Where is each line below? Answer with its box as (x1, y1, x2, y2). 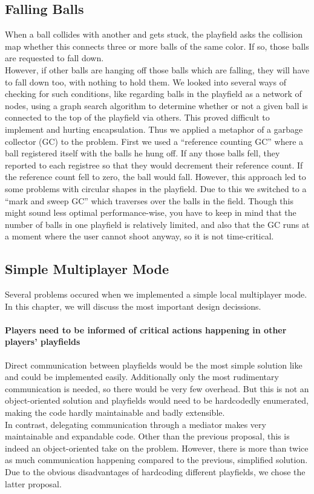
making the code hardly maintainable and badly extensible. (5, 406, 225, 419)
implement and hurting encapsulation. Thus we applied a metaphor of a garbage (5, 122, 303, 135)
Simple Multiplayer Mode (5, 259, 169, 278)
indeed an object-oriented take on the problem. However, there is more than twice (5, 441, 309, 454)
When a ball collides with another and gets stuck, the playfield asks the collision (5, 28, 303, 41)
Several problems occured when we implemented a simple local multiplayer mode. (5, 288, 307, 301)
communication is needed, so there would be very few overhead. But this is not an (5, 382, 309, 395)
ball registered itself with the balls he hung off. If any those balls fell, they (5, 147, 280, 159)
